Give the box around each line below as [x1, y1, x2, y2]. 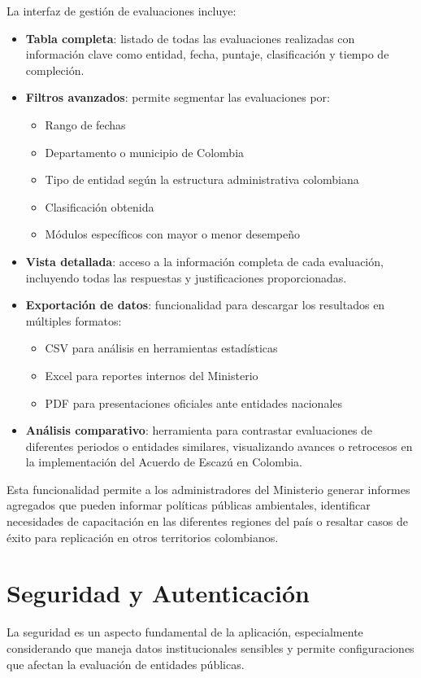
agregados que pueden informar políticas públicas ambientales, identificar [7, 496, 371, 514]
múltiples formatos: [25, 312, 122, 329]
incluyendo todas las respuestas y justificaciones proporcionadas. [25, 269, 347, 286]
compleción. [25, 61, 85, 78]
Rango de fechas [45, 116, 126, 133]
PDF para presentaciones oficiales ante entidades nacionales [45, 394, 343, 411]
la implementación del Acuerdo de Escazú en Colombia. [25, 453, 302, 470]
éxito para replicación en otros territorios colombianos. [7, 528, 279, 545]
